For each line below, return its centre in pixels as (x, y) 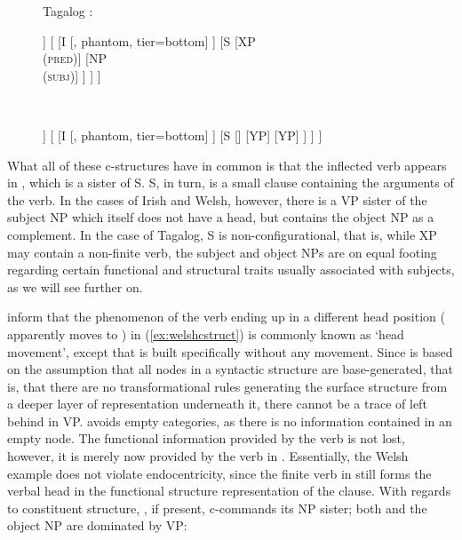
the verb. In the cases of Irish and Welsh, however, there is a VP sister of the (217, 199)
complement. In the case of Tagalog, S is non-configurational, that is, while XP (222, 234)
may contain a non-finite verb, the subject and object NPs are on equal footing (222, 252)
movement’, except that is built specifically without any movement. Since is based (230, 351)
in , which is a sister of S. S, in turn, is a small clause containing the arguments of (231, 183)
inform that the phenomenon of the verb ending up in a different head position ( (226, 317)
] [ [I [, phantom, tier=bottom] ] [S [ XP (149, 40)
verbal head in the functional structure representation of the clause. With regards (229, 491)
